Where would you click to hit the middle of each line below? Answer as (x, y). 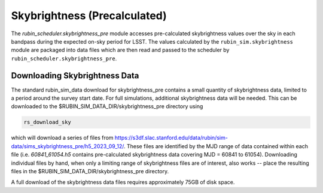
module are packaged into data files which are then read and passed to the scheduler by (120, 50)
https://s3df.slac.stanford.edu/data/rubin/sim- (171, 138)
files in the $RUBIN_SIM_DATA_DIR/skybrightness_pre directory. (90, 171)
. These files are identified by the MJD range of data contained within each (216, 146)
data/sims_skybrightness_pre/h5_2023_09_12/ (68, 146)
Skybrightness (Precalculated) (89, 16)
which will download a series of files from (62, 138)
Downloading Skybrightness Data (75, 76)
